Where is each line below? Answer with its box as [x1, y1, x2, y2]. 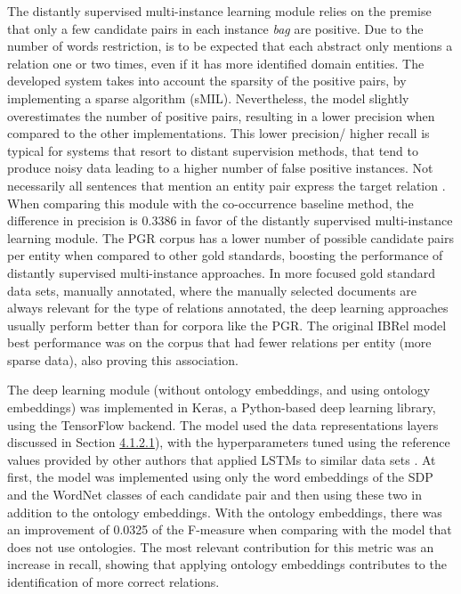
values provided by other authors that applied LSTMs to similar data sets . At [7, 450, 436, 468]
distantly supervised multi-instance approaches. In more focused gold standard [7, 263, 435, 281]
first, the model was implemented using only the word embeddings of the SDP [7, 468, 433, 486]
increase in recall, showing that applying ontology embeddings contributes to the [7, 555, 447, 574]
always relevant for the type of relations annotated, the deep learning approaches [7, 298, 449, 317]
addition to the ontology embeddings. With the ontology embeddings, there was [7, 502, 442, 521]
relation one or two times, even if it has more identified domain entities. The [7, 53, 425, 72]
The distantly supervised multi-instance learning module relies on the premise [7, 2, 432, 20]
